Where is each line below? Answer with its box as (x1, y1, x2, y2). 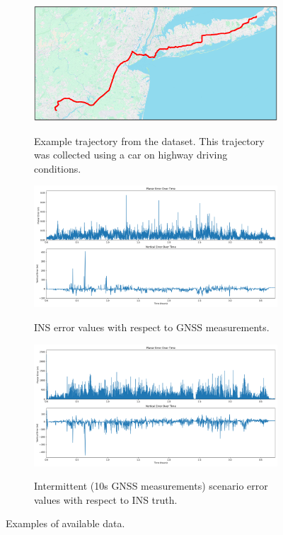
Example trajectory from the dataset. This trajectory (34, 133, 265, 148)
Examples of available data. (6, 516, 125, 531)
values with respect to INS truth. (34, 492, 178, 507)
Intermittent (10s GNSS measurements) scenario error (34, 478, 268, 493)
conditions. (34, 161, 81, 176)
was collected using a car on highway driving (34, 147, 228, 162)
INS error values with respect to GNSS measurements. (34, 320, 270, 335)
